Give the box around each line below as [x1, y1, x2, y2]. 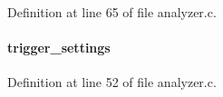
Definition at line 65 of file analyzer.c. [7, 3, 217, 21]
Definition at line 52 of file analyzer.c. [7, 73, 217, 92]
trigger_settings [7, 38, 111, 57]
